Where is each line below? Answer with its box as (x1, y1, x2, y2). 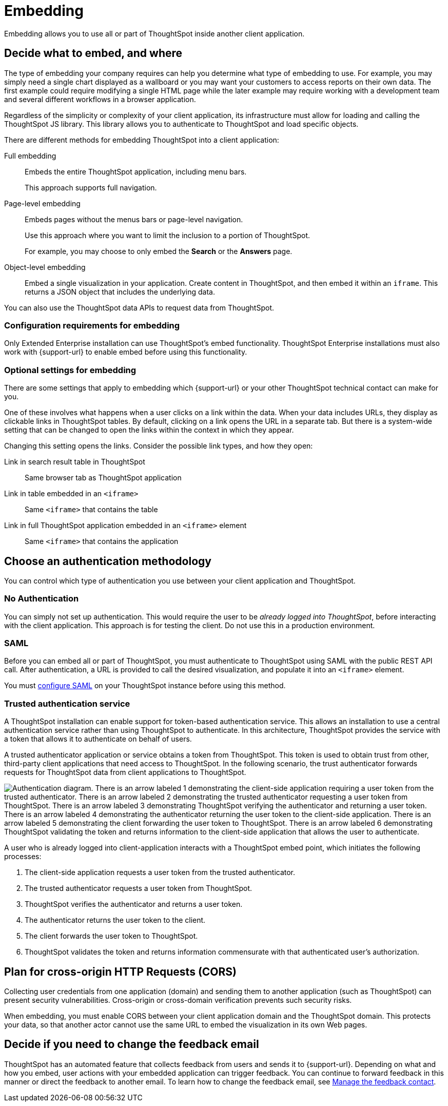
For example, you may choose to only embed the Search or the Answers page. (25, 246, 293, 256)
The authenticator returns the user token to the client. (25, 916, 206, 925)
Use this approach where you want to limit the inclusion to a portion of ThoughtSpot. (25, 230, 310, 240)
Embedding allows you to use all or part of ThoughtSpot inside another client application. (4, 29, 305, 38)
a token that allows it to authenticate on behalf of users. (4, 734, 192, 744)
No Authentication (4, 593, 79, 604)
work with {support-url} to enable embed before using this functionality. (4, 347, 247, 357)
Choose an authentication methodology (4, 554, 211, 568)
